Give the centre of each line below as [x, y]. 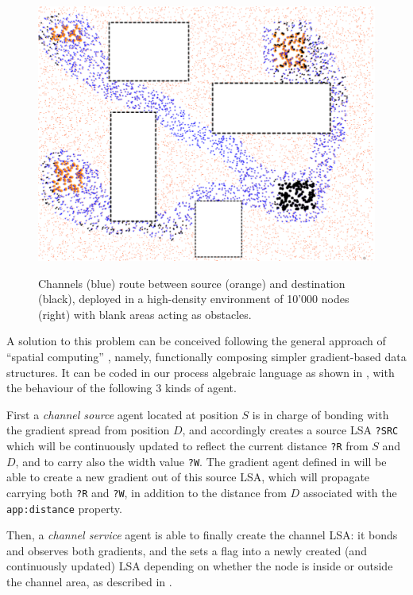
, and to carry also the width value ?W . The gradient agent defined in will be [201, 461]
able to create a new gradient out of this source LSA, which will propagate [188, 477]
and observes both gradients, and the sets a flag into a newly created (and [187, 550]
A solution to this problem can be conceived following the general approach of [196, 341]
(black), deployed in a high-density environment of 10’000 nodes [194, 299]
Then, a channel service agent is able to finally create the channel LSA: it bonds [202, 535]
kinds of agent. [201, 388]
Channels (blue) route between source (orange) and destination [192, 283]
